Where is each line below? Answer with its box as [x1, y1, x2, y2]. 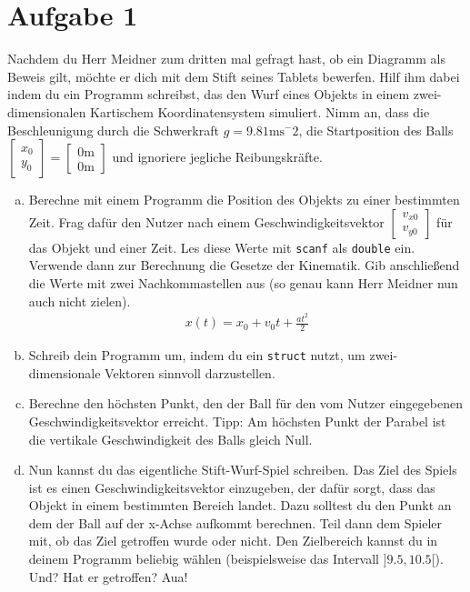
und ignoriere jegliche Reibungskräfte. [112, 147, 323, 166]
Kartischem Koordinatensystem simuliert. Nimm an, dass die [90, 102, 430, 121]
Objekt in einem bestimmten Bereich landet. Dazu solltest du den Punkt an [28, 496, 452, 515]
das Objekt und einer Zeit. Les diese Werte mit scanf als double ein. [28, 237, 415, 256]
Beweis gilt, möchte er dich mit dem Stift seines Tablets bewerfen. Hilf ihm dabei [7, 66, 460, 85]
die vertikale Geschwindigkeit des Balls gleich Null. [28, 429, 313, 448]
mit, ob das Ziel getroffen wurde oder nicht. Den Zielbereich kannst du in [28, 531, 438, 550]
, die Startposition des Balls [298, 120, 454, 139]
